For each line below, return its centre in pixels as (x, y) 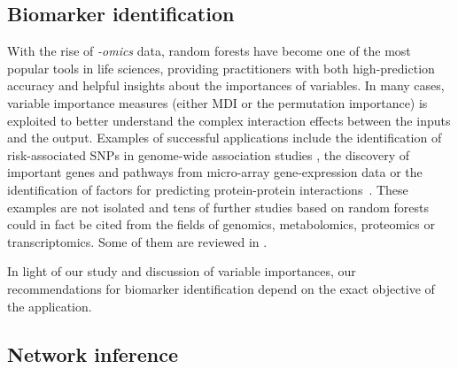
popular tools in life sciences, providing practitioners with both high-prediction (221, 68)
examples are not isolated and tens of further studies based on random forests (218, 207)
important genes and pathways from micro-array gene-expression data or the (215, 172)
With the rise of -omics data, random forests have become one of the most (209, 51)
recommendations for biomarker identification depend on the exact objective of (221, 288)
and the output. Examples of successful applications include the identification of (225, 138)
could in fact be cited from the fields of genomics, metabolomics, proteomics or (221, 224)
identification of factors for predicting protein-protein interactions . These (208, 189)
